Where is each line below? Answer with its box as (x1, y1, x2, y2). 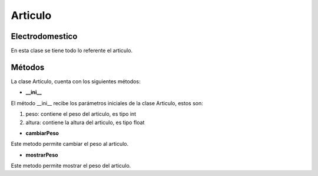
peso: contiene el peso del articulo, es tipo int (25, 110, 137, 118)
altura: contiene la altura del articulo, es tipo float (25, 119, 145, 126)
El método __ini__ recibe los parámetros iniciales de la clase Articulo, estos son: (11, 99, 203, 106)
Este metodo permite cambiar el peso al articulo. (11, 141, 129, 148)
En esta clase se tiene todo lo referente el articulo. (11, 47, 132, 54)
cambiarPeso (25, 129, 59, 136)
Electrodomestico (11, 31, 78, 41)
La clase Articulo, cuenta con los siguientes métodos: (11, 77, 141, 85)
